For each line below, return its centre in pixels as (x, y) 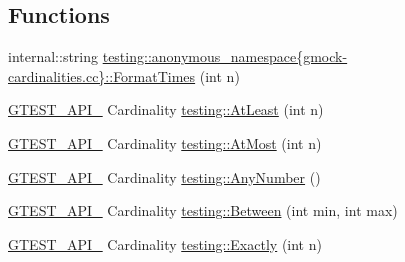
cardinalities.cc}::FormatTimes (102, 75)
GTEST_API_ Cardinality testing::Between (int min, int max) (203, 210)
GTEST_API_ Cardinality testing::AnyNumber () (164, 176)
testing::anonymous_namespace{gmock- (225, 56)
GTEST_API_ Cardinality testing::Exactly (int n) (165, 243)
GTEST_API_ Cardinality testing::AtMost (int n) (165, 142)
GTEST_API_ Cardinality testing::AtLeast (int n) (166, 109)
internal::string (53, 56)
